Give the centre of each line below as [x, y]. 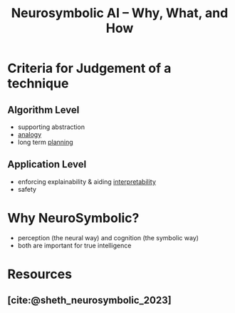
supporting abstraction [51, 127]
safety [27, 189]
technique [38, 84]
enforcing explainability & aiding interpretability [87, 181]
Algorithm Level [43, 109]
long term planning [45, 142]
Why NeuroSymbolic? [73, 218]
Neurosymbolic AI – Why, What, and [120, 13]
